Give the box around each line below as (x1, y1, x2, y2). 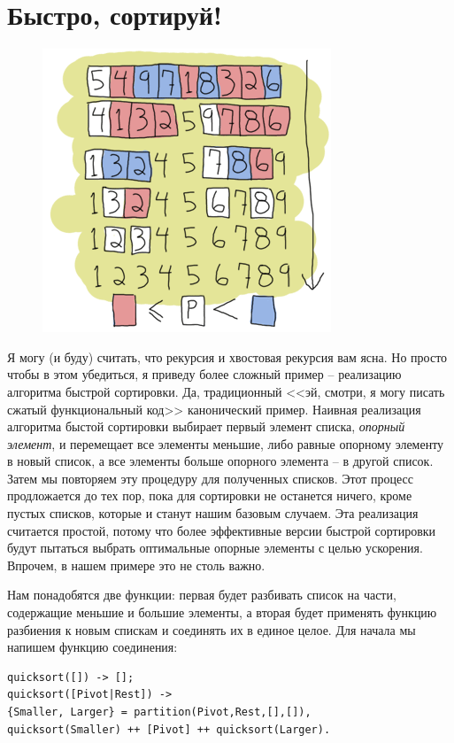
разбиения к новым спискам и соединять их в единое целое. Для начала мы (7, 620, 416, 639)
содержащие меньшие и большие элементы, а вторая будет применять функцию (7, 603, 437, 622)
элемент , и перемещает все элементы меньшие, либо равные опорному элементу (7, 434, 444, 453)
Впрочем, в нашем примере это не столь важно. (7, 555, 265, 574)
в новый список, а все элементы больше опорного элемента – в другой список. (7, 452, 434, 470)
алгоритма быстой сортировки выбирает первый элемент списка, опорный (7, 417, 405, 436)
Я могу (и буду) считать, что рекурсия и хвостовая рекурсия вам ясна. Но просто (7, 347, 448, 366)
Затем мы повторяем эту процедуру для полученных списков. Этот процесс (7, 468, 413, 487)
